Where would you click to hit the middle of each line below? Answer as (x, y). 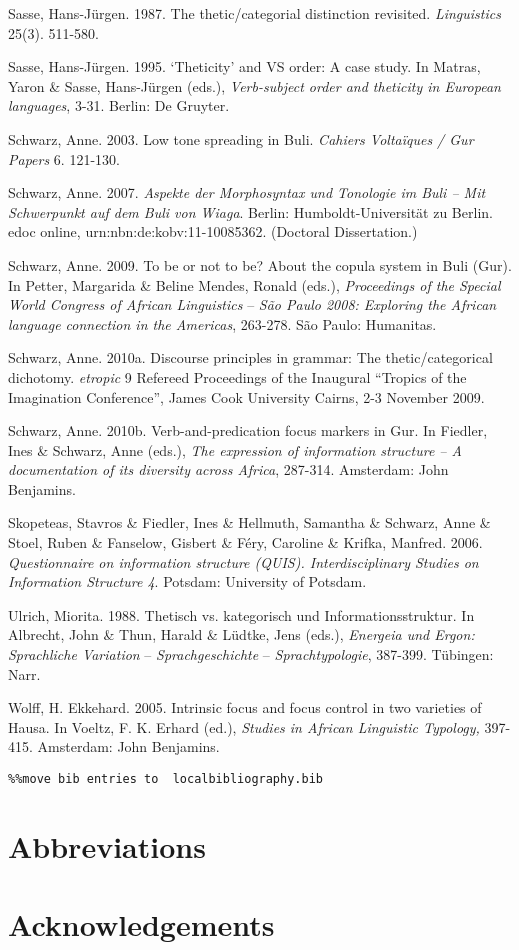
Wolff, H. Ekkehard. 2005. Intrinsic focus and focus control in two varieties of (245, 707)
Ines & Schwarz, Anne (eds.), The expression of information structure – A (235, 449)
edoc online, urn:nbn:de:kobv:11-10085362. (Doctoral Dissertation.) (213, 231)
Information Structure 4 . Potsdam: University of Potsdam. (187, 581)
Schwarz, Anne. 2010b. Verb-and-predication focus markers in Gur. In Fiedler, (248, 430)
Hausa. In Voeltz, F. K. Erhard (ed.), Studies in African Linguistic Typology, (244, 726)
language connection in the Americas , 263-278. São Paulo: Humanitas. (222, 323)
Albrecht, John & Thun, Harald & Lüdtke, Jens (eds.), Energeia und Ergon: (241, 634)
